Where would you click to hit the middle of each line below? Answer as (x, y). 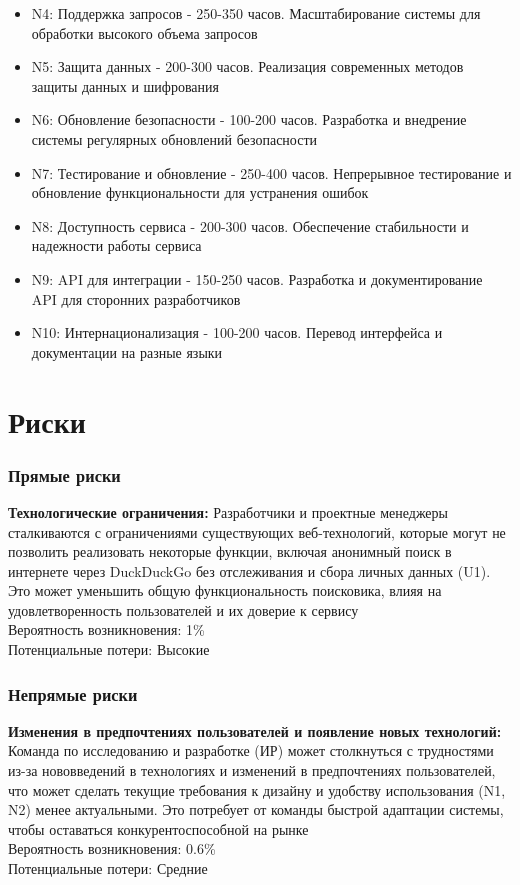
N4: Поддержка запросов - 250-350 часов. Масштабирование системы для (256, 13)
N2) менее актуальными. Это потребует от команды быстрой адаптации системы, (256, 809)
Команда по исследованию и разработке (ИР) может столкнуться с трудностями (251, 750)
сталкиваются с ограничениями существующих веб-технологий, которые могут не (257, 531)
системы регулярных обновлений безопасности (174, 138)
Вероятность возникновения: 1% (106, 629)
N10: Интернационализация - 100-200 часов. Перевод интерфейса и (237, 332)
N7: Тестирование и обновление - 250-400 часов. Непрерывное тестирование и (271, 172)
